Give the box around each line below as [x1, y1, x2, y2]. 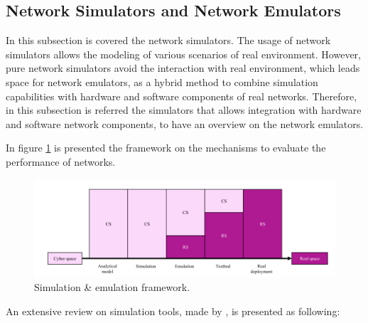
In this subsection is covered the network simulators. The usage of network [6, 33, 331, 48]
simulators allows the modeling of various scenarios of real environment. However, [6, 46, 361, 61]
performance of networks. [6, 154, 116, 169]
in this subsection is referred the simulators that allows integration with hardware [6, 102, 362, 117]
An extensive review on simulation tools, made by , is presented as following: [6, 304, 340, 319]
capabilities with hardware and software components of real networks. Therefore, [6, 88, 357, 103]
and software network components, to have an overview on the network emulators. [6, 116, 364, 131]
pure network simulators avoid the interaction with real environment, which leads [6, 60, 360, 75]
